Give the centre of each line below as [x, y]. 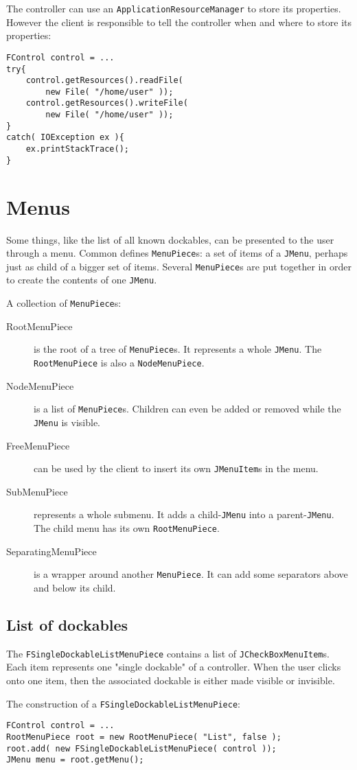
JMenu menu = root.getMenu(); [75, 760]
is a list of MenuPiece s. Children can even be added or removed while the [187, 409]
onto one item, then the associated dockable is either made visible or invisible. [171, 680]
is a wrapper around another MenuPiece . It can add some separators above [191, 574]
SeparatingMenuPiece [51, 551]
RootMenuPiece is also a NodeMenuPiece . [119, 362]
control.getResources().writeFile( [107, 103]
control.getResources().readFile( [104, 81]
